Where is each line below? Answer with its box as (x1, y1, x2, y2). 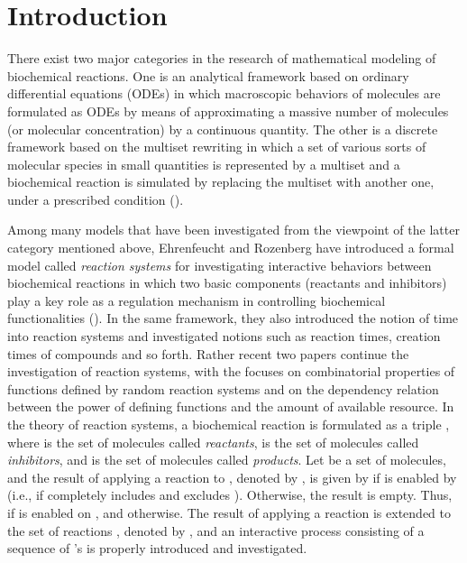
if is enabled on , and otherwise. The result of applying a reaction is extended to (7, 503, 451, 521)
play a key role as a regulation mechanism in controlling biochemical (7, 291, 386, 309)
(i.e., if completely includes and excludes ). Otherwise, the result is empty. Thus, (7, 485, 453, 504)
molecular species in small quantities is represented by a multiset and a (7, 154, 400, 173)
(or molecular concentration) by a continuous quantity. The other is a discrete (7, 119, 438, 138)
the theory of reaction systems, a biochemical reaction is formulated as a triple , (7, 415, 450, 433)
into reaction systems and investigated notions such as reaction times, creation (7, 327, 441, 346)
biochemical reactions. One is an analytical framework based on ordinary (7, 66, 409, 85)
